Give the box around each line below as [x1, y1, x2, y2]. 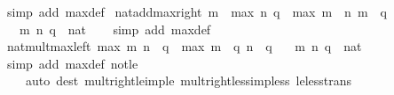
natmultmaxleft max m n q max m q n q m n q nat [6, 37, 362, 55]
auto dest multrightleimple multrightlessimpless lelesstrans [25, 71, 352, 90]
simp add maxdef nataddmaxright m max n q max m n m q [6, 3, 387, 20]
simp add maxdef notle [6, 54, 138, 72]
